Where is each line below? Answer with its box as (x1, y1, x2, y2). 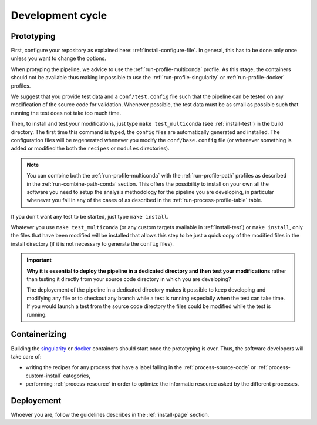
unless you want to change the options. (11, 55, 106, 62)
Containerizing (11, 329, 67, 339)
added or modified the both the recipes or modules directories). (11, 145, 170, 152)
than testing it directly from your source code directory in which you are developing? (26, 276, 231, 283)
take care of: (11, 353, 42, 360)
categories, (63, 372, 90, 379)
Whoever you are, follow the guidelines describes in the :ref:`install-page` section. (11, 411, 210, 418)
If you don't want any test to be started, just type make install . (11, 213, 169, 220)
